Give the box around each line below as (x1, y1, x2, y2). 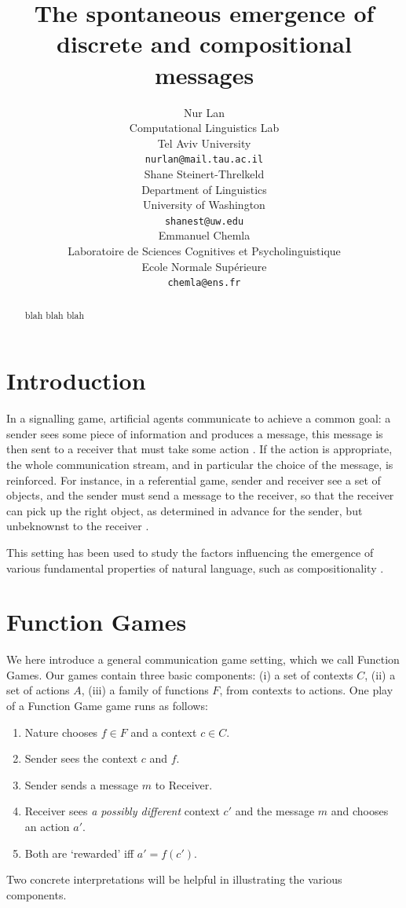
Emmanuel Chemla (158, 227, 251, 243)
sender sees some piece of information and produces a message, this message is (6, 425, 383, 441)
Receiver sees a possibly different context (24, 803, 220, 819)
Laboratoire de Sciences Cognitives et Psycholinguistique (68, 242, 341, 258)
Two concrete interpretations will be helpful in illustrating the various (6, 871, 342, 888)
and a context (130, 723, 197, 740)
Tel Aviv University (157, 134, 251, 151)
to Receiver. (155, 776, 213, 793)
